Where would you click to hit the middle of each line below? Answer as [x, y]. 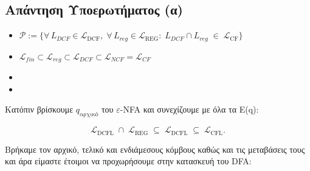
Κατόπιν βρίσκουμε [39, 109]
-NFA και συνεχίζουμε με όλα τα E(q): [189, 109]
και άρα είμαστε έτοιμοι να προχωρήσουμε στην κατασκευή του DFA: [128, 161]
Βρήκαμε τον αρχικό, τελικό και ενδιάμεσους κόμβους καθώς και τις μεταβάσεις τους [155, 149]
